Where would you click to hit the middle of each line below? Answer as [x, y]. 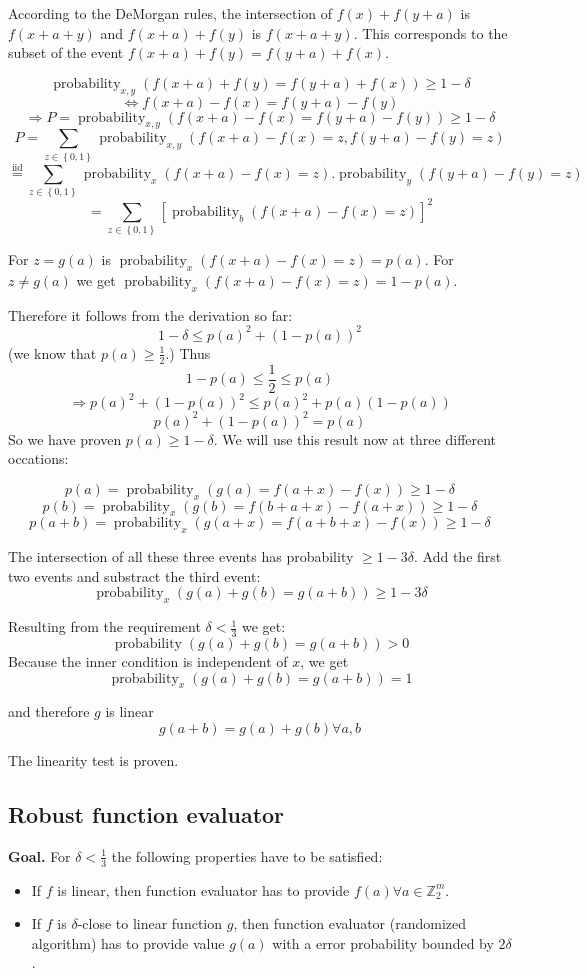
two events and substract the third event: [134, 575]
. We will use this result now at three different [355, 438]
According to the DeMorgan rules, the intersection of [170, 13]
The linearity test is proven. [93, 760]
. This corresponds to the [430, 32]
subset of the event [66, 52]
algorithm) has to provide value [128, 942]
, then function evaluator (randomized [350, 923]
